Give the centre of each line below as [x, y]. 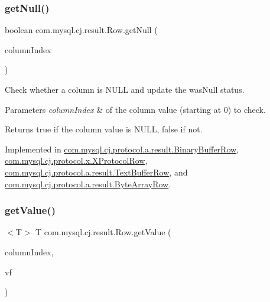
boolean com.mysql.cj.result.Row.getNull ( [81, 30]
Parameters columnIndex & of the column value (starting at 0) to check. [135, 109]
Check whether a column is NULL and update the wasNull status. [125, 89]
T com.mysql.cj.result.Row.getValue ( [103, 232]
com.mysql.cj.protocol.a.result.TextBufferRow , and [96, 172]
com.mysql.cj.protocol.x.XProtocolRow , [76, 160]
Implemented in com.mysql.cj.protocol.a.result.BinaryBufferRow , [122, 149]
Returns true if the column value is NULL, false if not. [104, 129]
